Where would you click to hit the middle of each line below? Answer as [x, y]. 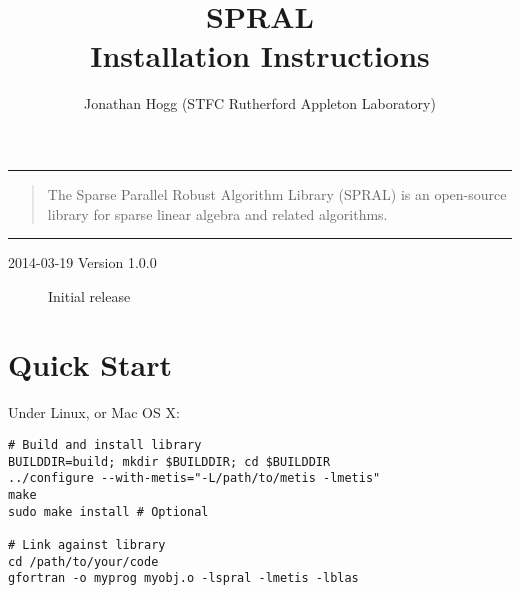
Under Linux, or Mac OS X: [94, 412]
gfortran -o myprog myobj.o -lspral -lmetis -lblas [183, 578]
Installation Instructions [260, 55]
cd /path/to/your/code [83, 561]
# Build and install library [105, 445]
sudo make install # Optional [108, 511]
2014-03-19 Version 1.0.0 [82, 262]
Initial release [89, 295]
